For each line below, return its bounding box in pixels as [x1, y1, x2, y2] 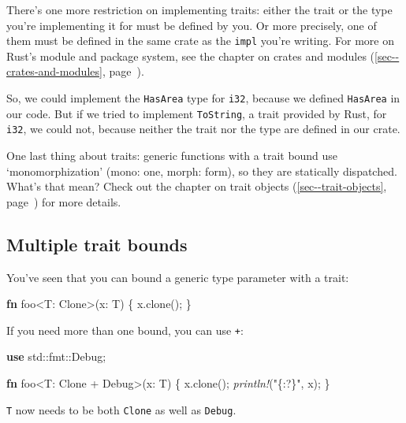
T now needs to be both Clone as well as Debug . [6, 401, 237, 417]
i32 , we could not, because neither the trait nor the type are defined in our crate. [6, 121, 400, 137]
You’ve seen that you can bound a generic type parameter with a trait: [6, 269, 349, 285]
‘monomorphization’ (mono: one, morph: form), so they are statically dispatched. [6, 162, 397, 179]
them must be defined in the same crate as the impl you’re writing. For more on [6, 32, 394, 49]
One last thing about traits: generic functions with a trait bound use [6, 147, 338, 163]
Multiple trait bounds [6, 232, 188, 256]
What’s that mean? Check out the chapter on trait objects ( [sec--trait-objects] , [6, 178, 387, 195]
